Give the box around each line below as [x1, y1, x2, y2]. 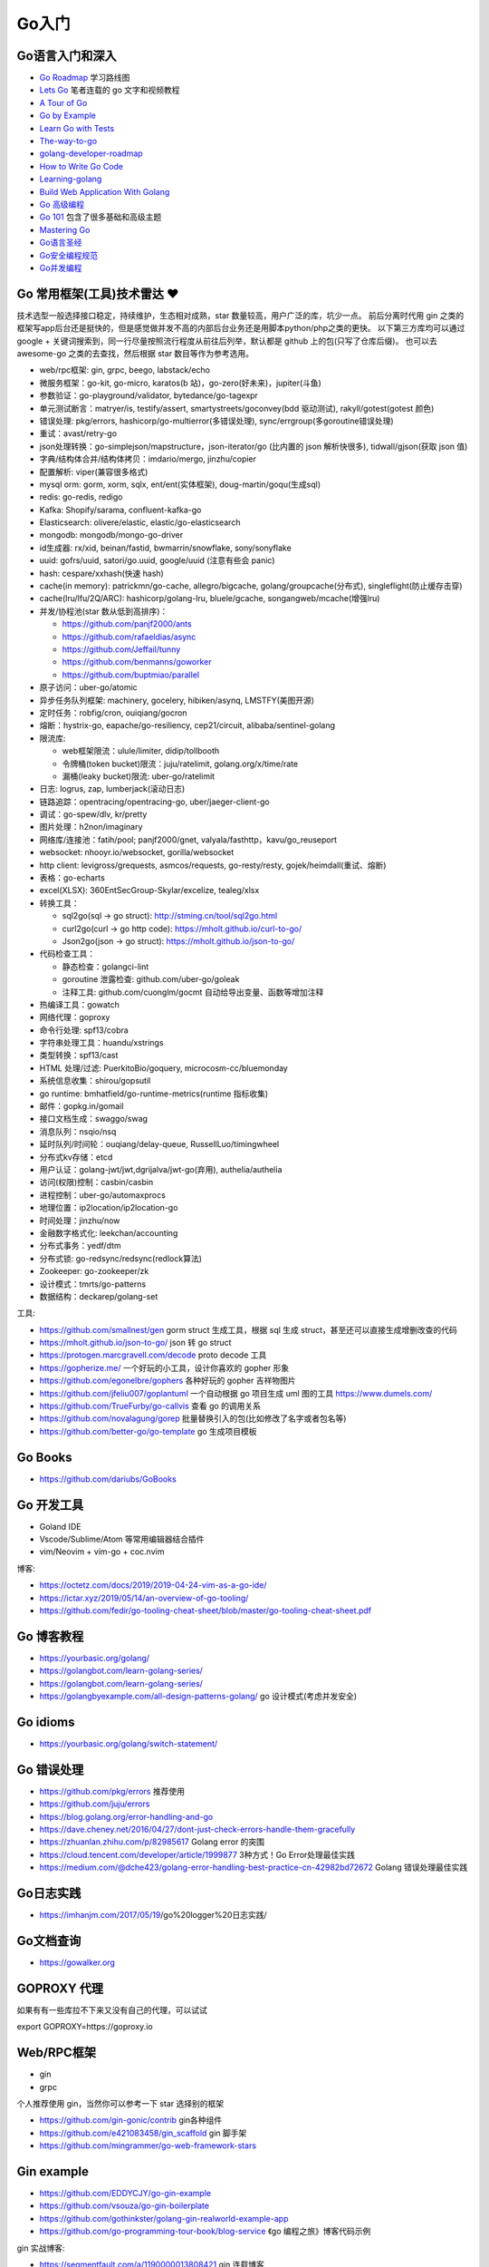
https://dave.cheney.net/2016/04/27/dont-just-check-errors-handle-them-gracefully [39, 1824, 356, 1835]
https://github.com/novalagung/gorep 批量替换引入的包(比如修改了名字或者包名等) [39, 1413, 347, 1424]
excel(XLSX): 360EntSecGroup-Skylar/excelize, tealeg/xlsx [39, 885, 260, 896]
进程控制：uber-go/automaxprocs [39, 1189, 167, 1201]
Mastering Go [39, 224, 91, 235]
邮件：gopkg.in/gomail [39, 1101, 124, 1112]
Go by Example [39, 110, 97, 122]
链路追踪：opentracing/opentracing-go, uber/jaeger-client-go [39, 796, 271, 807]
